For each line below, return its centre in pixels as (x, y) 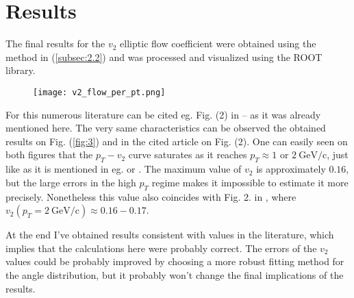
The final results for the (55, 44)
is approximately (291, 169)
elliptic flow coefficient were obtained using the (218, 44)
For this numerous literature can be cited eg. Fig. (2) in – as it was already (163, 114)
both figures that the (49, 154)
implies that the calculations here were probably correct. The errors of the (161, 248)
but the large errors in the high (71, 182)
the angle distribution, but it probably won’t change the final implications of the (175, 274)
